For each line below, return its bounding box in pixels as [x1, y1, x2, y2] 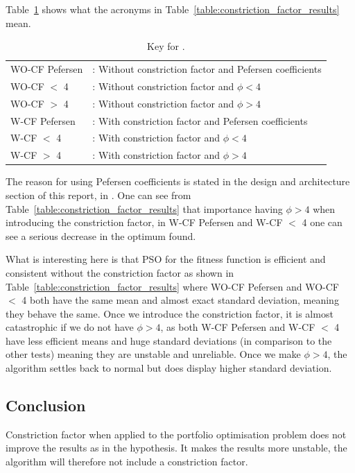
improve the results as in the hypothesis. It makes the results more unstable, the [6, 440, 347, 455]
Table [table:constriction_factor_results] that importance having [6, 201, 283, 216]
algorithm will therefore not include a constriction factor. [6, 454, 248, 469]
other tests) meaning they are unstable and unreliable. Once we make [6, 347, 301, 361]
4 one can [302, 215, 343, 230]
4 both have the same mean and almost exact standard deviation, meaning [21, 293, 339, 307]
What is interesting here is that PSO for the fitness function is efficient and [6, 252, 326, 266]
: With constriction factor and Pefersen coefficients [92, 113, 308, 128]
